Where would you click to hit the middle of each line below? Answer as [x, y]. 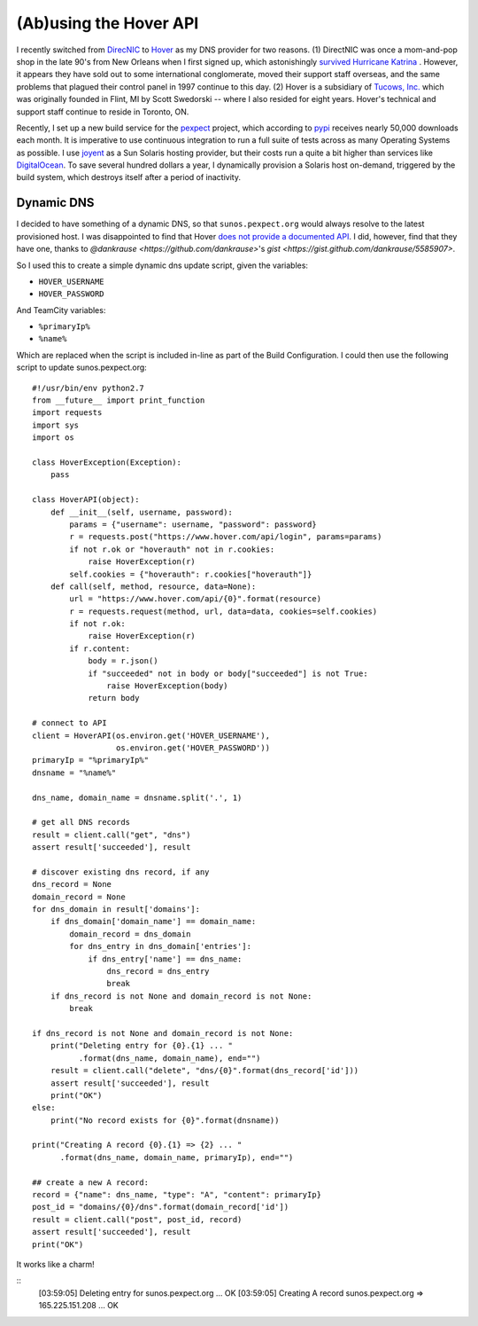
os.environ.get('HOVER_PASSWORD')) [193, 748]
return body [114, 698]
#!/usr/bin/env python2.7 [89, 388]
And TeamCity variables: [61, 310]
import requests [67, 413]
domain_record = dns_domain [130, 934]
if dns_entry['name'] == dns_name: [165, 959]
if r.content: [100, 648]
